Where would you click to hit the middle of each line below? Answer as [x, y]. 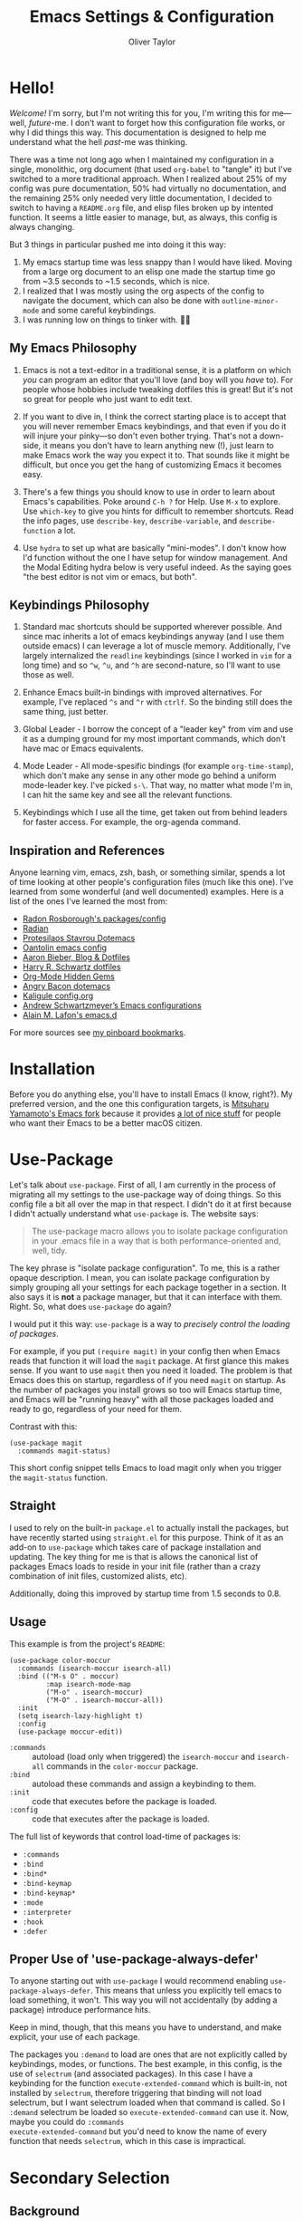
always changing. [42, 226]
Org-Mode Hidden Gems [68, 976]
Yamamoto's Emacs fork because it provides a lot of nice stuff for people [145, 1114]
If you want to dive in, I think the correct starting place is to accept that [154, 416]
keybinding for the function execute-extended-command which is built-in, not [148, 2083]
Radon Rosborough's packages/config [94, 919]
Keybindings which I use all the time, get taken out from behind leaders [155, 812]
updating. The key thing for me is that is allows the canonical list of [134, 1556]
